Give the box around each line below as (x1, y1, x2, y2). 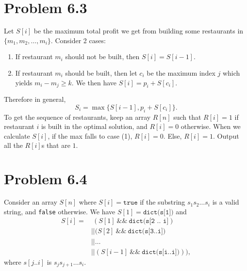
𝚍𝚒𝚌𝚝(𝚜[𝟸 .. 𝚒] (129, 218, 169, 225)
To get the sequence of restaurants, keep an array (4, 112, 151, 122)
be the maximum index (147, 67, 215, 78)
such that (173, 112, 201, 122)
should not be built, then (65, 51, 140, 62)
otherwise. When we (181, 121, 241, 131)
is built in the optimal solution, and (41, 121, 148, 131)
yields (15, 77, 33, 87)
